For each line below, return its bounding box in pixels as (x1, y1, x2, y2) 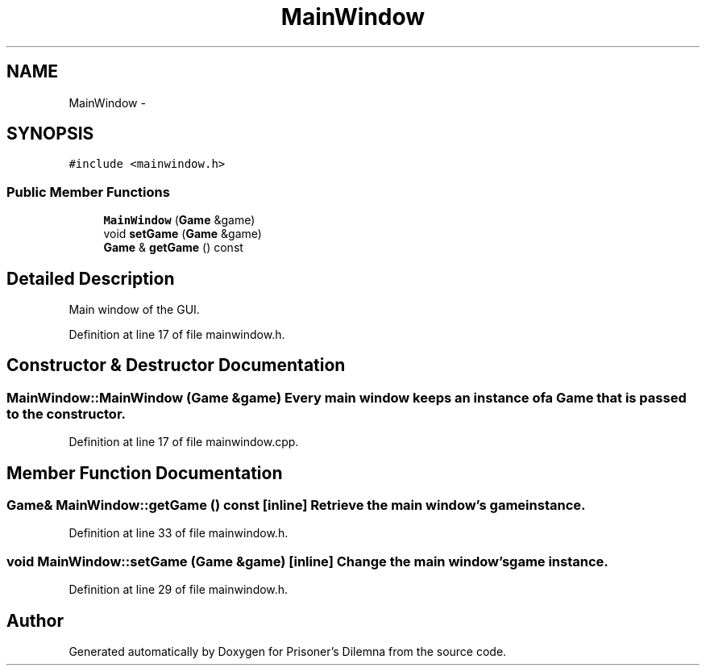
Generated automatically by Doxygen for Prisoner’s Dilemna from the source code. (69, 645, 507, 659)
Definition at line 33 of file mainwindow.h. (69, 526, 289, 541)
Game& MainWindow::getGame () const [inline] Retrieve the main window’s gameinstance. (6, 497, 586, 514)
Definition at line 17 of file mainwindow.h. (69, 328, 285, 342)
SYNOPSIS (6, 123, 94, 144)
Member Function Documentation (6, 462, 283, 483)
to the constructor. (6, 405, 127, 422)
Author (6, 610, 64, 631)
